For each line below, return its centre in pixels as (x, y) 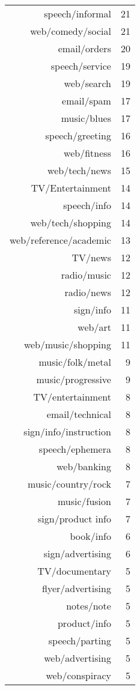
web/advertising (78, 658)
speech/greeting (78, 135)
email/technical (79, 414)
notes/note (89, 606)
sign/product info (75, 519)
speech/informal (78, 14)
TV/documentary (74, 571)
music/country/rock (69, 484)
